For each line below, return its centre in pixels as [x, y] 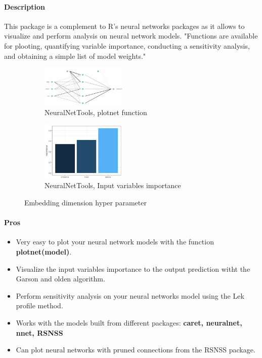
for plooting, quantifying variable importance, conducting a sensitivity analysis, [127, 45]
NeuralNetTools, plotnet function [96, 112]
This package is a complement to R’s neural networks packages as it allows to [124, 26]
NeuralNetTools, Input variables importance [113, 185]
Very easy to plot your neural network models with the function [115, 242]
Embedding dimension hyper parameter [85, 202]
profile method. [39, 306]
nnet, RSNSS [39, 332]
